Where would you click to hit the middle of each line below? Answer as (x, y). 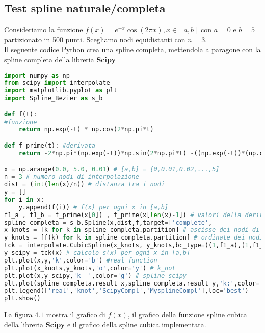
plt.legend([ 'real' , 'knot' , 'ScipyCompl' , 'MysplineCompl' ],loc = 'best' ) (126, 291)
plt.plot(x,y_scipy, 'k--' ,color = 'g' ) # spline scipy (95, 276)
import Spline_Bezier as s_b (54, 98)
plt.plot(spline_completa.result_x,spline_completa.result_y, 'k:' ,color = (132, 283)
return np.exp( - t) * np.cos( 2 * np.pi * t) (86, 129)
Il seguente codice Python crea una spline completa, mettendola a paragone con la (132, 49)
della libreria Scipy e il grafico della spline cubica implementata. (105, 324)
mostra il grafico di (76, 314)
